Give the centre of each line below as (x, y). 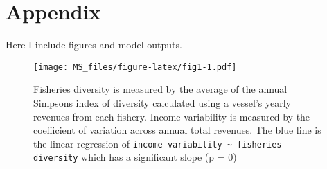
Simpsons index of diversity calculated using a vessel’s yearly (162, 102)
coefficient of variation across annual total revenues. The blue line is (177, 130)
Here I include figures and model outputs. (94, 45)
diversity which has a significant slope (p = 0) (135, 157)
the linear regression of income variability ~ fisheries (158, 143)
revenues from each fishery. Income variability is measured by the (172, 116)
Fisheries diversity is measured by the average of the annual (160, 89)
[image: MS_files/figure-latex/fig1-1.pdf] (135, 67)
